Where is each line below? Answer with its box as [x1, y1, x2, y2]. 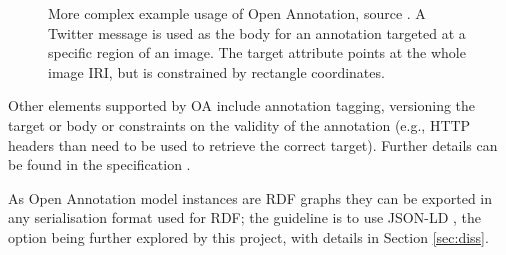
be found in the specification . [8, 154, 191, 175]
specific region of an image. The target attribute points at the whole [48, 42, 466, 63]
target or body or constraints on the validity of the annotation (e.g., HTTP [8, 114, 471, 135]
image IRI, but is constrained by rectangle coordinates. [48, 61, 385, 82]
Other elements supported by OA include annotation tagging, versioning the [8, 95, 476, 116]
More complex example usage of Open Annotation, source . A [48, 3, 426, 23]
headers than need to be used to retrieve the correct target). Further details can [8, 134, 498, 155]
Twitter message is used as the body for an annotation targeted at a [48, 22, 466, 43]
